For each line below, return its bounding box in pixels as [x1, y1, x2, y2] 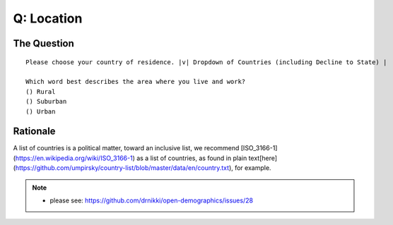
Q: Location [13, 11, 83, 26]
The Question [13, 37, 74, 49]
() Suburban [25, 97, 67, 106]
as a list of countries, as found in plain [136, 154, 247, 162]
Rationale [13, 126, 56, 138]
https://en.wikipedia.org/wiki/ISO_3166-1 [15, 154, 134, 162]
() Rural [25, 87, 56, 95]
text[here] [248, 154, 278, 162]
